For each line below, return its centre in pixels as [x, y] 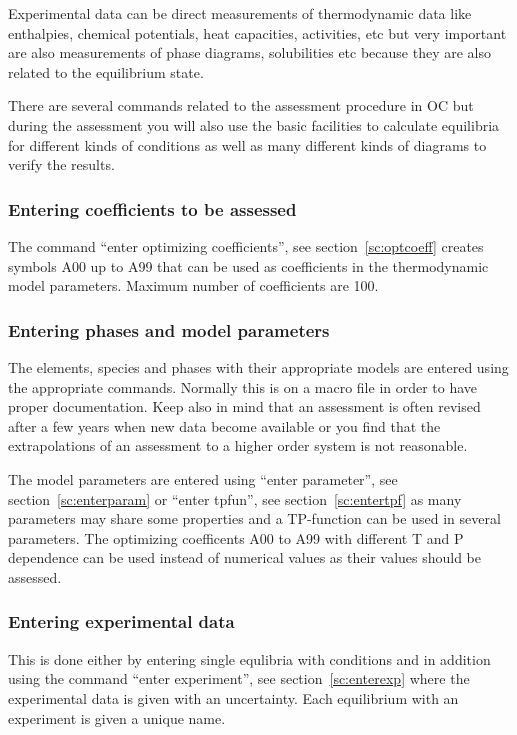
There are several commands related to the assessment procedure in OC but [241, 105]
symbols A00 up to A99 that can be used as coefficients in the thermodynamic [248, 265]
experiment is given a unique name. [117, 717]
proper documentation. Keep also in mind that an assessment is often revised [244, 406]
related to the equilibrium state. [106, 71]
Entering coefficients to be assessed [152, 208]
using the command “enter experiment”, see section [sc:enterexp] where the [239, 678]
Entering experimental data [121, 621]
